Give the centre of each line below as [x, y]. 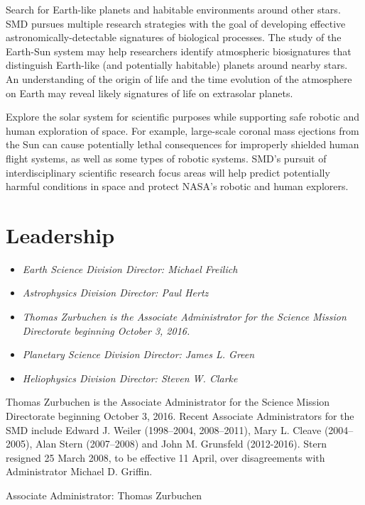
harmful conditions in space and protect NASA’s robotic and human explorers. [177, 186]
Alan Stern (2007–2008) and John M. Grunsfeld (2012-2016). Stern [181, 444]
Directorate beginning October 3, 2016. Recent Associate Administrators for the [180, 416]
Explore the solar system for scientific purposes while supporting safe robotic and [183, 117]
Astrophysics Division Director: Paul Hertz [115, 293]
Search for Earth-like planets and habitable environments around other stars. [173, 9]
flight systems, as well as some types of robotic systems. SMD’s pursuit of [166, 158]
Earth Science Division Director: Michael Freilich [130, 268]
